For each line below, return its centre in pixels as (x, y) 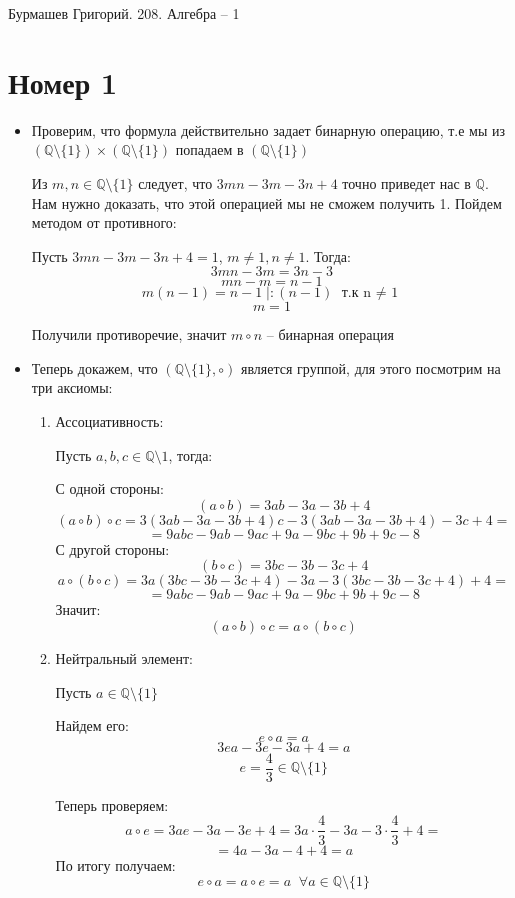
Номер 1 (63, 81)
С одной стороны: (109, 488)
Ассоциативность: (109, 421)
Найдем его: (92, 725)
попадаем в (209, 149)
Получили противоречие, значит (129, 334)
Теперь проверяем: (112, 804)
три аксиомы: (72, 387)
